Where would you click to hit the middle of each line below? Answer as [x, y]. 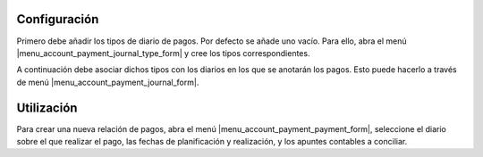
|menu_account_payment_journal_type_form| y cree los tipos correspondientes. [163, 53]
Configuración [58, 19]
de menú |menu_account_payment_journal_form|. [108, 82]
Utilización [47, 107]
